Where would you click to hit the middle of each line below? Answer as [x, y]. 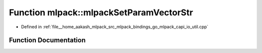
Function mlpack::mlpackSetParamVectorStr [101, 12]
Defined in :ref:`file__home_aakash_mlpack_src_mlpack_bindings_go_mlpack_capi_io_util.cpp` [115, 27]
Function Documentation [47, 40]
